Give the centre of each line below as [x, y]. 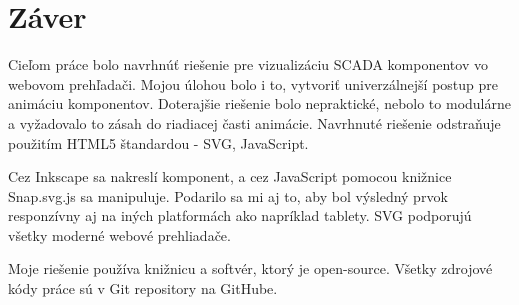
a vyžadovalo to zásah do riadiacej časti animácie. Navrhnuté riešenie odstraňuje [254, 122]
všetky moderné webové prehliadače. [119, 234]
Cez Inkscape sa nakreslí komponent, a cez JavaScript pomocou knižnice [230, 176]
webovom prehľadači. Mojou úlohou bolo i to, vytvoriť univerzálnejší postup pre [253, 83]
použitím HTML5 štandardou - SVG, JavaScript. [158, 142]
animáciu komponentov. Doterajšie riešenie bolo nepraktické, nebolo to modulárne [259, 103]
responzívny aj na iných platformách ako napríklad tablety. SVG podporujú [240, 215]
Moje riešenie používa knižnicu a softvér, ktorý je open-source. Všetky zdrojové [250, 268]
